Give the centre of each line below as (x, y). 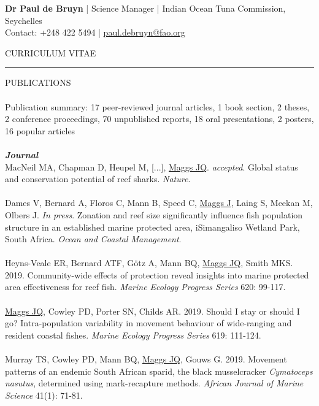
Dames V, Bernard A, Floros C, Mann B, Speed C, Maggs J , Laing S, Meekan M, (159, 203)
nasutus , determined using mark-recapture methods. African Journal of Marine (154, 383)
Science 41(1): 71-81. (44, 395)
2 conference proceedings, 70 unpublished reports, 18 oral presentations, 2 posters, (159, 119)
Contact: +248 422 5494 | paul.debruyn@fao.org (95, 32)
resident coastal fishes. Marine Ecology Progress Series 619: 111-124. (133, 335)
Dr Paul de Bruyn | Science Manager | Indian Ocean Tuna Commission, (145, 8)
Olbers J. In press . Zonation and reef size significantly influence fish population (154, 214)
